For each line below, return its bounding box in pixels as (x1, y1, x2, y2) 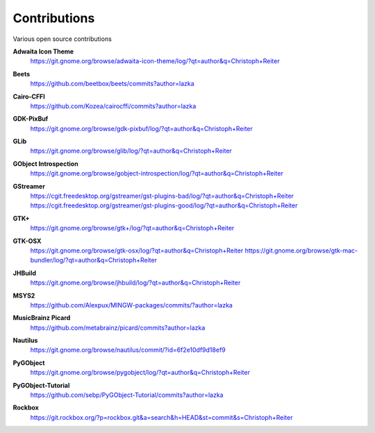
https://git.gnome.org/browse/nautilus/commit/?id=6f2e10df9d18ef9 (30, 346, 226, 354)
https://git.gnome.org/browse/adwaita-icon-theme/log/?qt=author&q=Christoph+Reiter (30, 57, 281, 65)
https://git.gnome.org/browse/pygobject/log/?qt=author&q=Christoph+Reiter (30, 368, 250, 377)
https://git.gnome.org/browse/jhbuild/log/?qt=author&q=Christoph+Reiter (30, 278, 241, 287)
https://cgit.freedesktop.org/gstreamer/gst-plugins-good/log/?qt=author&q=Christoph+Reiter (30, 201, 298, 210)
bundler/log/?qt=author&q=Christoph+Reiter (30, 256, 158, 264)
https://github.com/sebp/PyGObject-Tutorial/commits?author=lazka (30, 391, 224, 399)
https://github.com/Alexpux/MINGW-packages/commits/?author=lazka (30, 300, 233, 309)
